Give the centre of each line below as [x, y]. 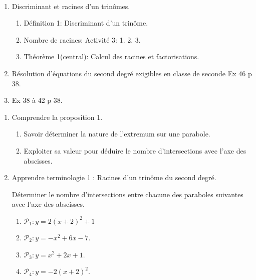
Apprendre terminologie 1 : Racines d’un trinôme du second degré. [114, 177]
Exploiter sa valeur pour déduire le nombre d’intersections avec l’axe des [135, 150]
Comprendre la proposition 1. [57, 117]
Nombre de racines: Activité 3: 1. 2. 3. [82, 39]
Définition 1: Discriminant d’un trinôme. [86, 23]
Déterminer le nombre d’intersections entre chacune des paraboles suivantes [127, 194]
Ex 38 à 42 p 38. [37, 100]
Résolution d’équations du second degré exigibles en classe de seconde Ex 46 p [132, 73]
